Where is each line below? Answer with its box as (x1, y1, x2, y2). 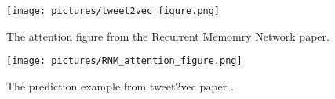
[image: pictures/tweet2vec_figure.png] (6, 5, 220, 16)
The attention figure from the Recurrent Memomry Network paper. (6, 27, 330, 44)
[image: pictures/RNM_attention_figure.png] (6, 55, 242, 67)
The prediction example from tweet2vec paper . (6, 77, 234, 94)
